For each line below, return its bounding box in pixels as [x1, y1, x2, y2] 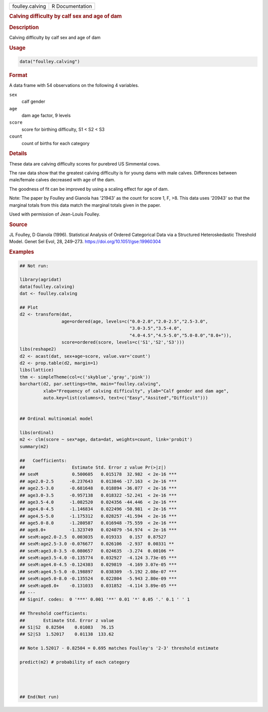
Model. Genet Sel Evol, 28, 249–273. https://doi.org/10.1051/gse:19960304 [9, 238, 161, 244]
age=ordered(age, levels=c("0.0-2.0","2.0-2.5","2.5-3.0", [61, 318, 208, 324]
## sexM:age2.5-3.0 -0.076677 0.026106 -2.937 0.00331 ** [19, 541, 174, 547]
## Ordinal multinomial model [19, 416, 93, 422]
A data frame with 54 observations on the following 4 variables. [9, 82, 139, 88]
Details [9, 150, 27, 157]
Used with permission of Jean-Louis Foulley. [9, 211, 100, 217]
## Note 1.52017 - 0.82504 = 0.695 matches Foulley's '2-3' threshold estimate [19, 645, 219, 651]
